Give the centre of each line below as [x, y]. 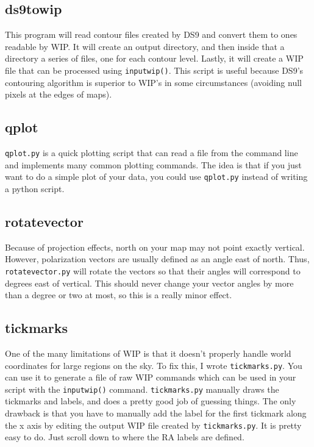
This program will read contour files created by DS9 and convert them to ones [151, 34]
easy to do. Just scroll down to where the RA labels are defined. [125, 437]
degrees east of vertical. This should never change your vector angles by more [149, 283]
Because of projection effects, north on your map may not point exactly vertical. [155, 247]
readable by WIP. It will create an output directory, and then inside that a [145, 46]
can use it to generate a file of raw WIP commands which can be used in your [151, 377]
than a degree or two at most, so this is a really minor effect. [119, 295]
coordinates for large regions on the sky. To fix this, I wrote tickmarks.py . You [154, 365]
